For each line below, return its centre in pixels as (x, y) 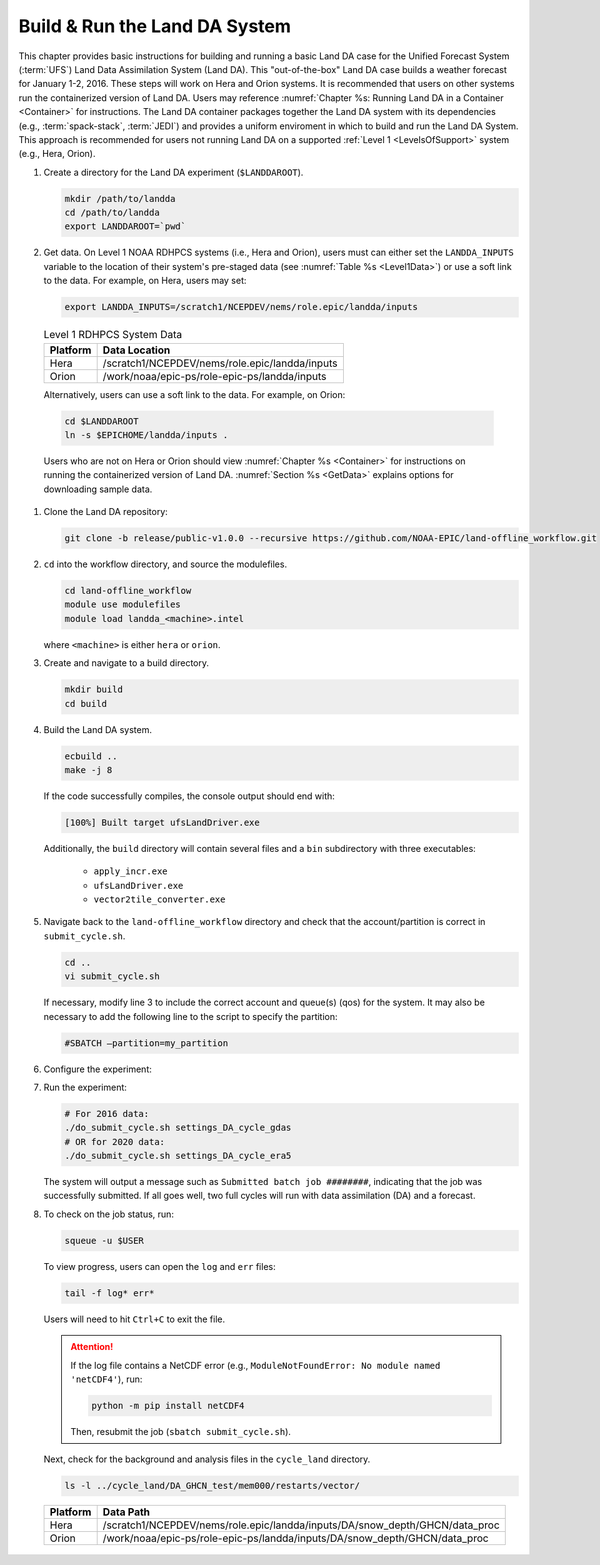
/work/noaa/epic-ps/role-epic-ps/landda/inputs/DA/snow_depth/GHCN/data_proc (295, 1538)
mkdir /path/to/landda (120, 198)
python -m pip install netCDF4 (168, 1405)
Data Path (126, 1512)
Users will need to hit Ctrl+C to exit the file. (134, 1319)
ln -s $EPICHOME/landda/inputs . (146, 434)
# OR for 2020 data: (114, 1141)
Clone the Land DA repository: (106, 512)
